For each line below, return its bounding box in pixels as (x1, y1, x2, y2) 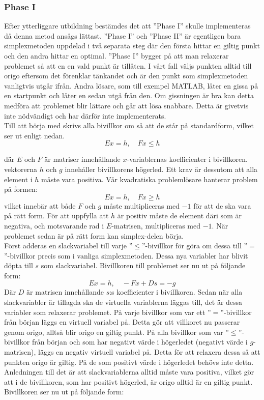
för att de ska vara (193, 200, 251, 211)
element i (4, 174, 33, 184)
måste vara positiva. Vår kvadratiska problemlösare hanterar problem (41, 174, 258, 184)
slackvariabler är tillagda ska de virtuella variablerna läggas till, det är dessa (4, 297, 243, 307)
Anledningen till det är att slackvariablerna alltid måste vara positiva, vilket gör (4, 366, 254, 377)
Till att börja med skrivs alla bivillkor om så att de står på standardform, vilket (4, 120, 254, 131)
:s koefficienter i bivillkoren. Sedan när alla (109, 287, 243, 297)
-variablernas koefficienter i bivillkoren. (127, 154, 248, 164)
